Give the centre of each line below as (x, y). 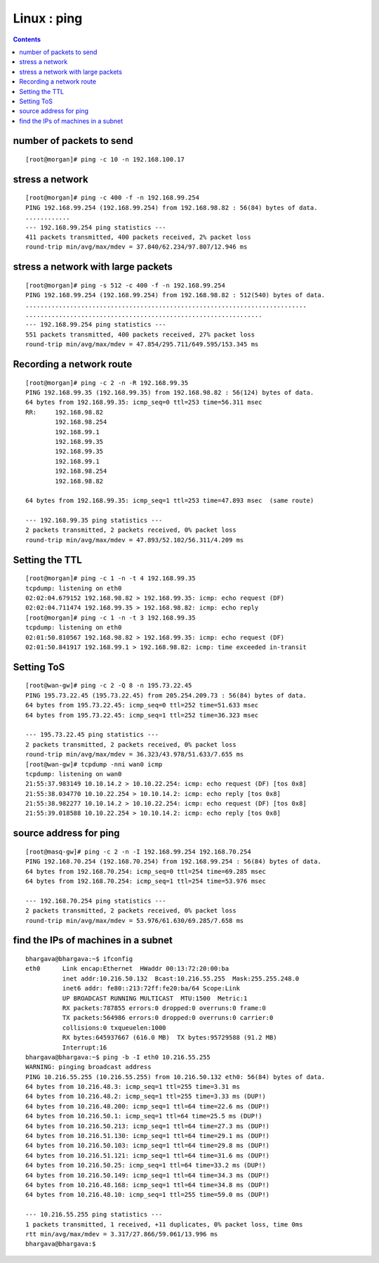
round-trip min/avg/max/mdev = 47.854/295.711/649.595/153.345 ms (142, 345)
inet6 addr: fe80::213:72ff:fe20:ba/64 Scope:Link (151, 988)
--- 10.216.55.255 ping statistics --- (94, 1215)
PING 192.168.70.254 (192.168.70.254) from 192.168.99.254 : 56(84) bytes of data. (174, 862)
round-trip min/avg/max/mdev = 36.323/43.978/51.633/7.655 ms (135, 754)
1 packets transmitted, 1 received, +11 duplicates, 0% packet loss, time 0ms (164, 1224)
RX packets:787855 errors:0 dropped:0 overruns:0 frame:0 (164, 1008)
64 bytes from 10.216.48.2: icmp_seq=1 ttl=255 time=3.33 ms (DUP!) (146, 1097)
